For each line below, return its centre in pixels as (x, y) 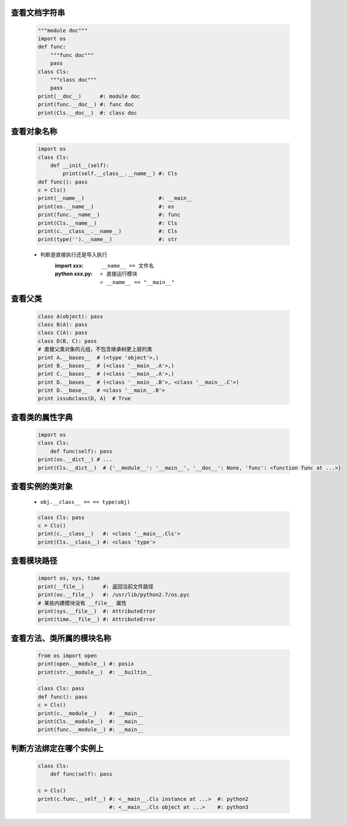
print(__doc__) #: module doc (89, 96)
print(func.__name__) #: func (109, 215)
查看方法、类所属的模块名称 (61, 638)
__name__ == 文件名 (128, 265)
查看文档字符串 (38, 13)
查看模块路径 (34, 561)
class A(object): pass (70, 316)
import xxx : (69, 265)
